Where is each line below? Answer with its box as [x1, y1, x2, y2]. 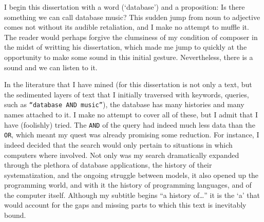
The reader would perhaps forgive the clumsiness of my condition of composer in [4, 31, 258, 42]
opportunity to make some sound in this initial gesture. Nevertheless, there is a [4, 51, 253, 62]
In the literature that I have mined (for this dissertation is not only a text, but [4, 79, 252, 90]
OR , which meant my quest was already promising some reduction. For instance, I [4, 129, 259, 140]
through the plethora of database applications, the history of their [4, 159, 212, 170]
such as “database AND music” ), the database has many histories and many [4, 99, 244, 110]
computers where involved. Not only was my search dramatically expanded [4, 149, 239, 160]
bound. [4, 210, 26, 220]
